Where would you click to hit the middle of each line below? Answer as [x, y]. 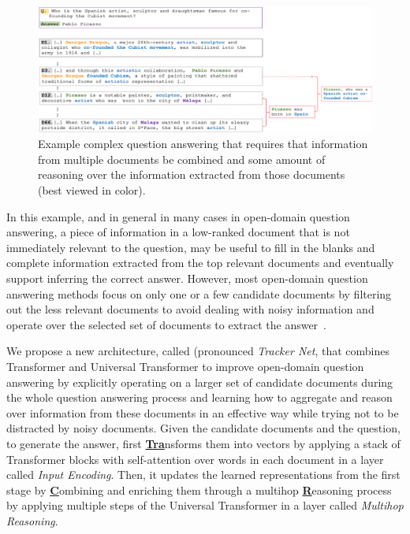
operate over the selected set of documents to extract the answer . [167, 324]
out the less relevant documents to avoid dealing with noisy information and [190, 309]
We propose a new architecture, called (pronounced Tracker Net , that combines [198, 351]
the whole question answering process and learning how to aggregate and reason [199, 397]
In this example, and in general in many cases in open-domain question [178, 216]
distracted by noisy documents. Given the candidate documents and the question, [203, 428]
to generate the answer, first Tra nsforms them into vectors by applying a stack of [203, 443]
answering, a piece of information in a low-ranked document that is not [178, 232]
